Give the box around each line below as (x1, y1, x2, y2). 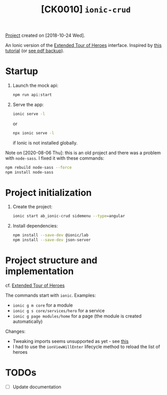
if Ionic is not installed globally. (12, 139, 78, 146)
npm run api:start (12, 92, 52, 97)
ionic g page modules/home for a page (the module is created (12, 313, 142, 319)
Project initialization (5, 187, 92, 199)
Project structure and (5, 255, 98, 266)
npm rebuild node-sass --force (5, 165, 72, 170)
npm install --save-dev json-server (12, 237, 91, 243)
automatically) (12, 318, 43, 325)
